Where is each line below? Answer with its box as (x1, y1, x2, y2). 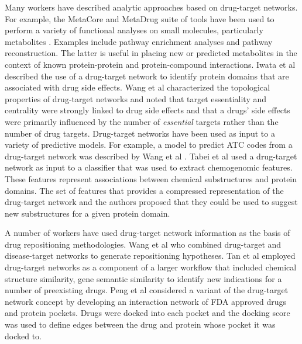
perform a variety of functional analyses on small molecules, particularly (5, 24, 263, 36)
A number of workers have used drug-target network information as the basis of (5, 227, 290, 239)
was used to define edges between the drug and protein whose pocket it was (5, 318, 276, 331)
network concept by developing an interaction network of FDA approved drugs (5, 295, 286, 307)
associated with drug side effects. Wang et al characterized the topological (5, 81, 270, 93)
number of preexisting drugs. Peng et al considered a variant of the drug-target (5, 284, 289, 296)
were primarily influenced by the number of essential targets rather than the (5, 115, 279, 127)
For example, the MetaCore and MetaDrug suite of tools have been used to (5, 12, 274, 25)
